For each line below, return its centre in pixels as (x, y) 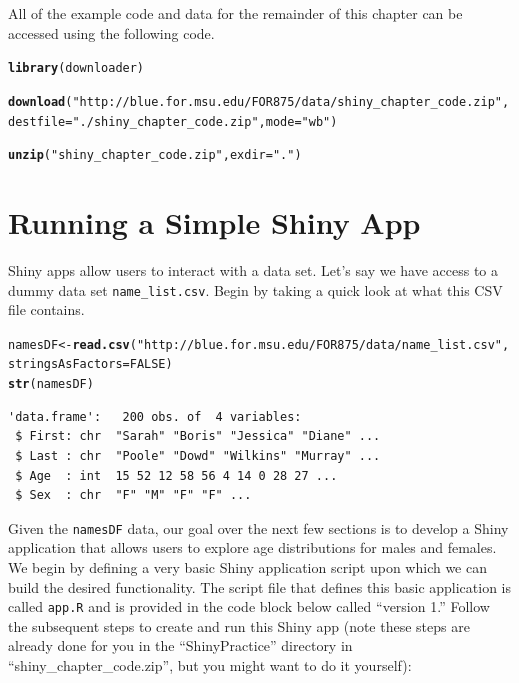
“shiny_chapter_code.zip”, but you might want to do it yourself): (210, 665)
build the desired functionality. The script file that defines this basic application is (260, 586)
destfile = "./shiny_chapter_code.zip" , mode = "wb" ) (173, 121)
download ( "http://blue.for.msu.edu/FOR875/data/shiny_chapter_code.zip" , (259, 101)
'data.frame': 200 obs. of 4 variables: (155, 416)
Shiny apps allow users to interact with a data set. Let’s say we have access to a (253, 269)
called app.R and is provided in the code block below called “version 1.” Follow (249, 606)
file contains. (46, 309)
